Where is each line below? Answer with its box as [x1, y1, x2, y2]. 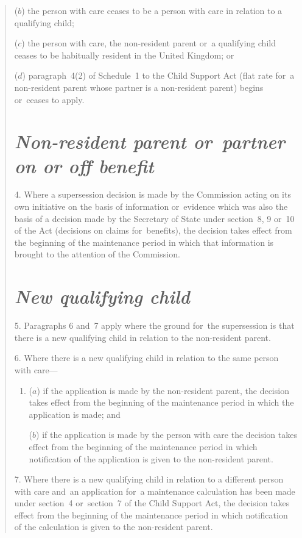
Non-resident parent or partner [14, 129, 286, 154]
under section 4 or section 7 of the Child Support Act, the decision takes [14, 497, 290, 509]
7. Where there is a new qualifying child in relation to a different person [14, 473, 284, 486]
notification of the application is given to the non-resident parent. [29, 452, 273, 465]
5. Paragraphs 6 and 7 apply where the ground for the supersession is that [14, 319, 295, 332]
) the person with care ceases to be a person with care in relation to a [21, 4, 283, 16]
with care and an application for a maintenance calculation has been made [14, 484, 295, 497]
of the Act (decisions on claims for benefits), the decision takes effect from [14, 224, 292, 237]
